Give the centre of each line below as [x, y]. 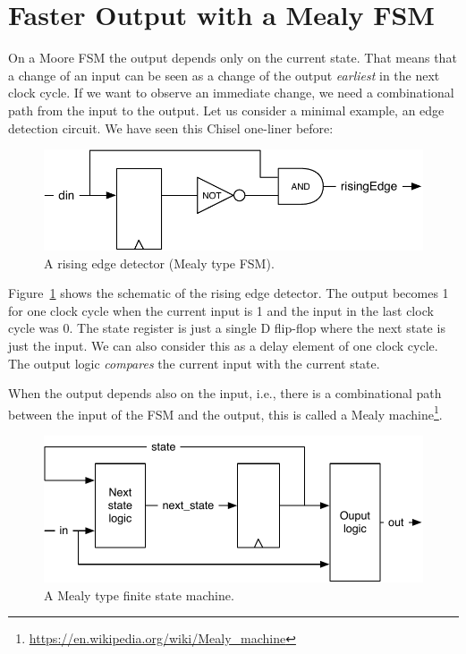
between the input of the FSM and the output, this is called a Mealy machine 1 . [225, 412]
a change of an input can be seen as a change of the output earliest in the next [224, 75]
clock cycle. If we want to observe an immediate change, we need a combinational [231, 93]
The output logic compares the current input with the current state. [194, 363]
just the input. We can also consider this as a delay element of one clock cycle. [223, 346]
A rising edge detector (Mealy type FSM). [159, 263]
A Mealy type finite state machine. [139, 595]
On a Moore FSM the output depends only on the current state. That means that [233, 58]
